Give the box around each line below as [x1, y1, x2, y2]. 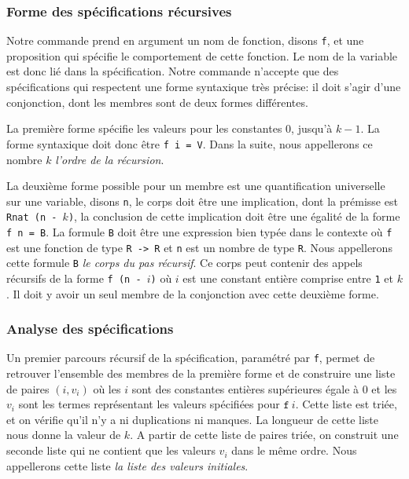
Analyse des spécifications [6, 319, 174, 338]
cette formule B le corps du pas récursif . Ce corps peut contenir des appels [6, 254, 363, 271]
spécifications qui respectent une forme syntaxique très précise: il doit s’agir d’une [6, 79, 401, 95]
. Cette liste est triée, [295, 396, 397, 412]
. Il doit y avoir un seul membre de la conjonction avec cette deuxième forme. [6, 285, 379, 302]
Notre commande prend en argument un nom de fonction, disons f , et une [6, 32, 364, 49]
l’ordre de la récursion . [55, 151, 164, 167]
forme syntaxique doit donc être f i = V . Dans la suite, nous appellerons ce [6, 135, 373, 152]
